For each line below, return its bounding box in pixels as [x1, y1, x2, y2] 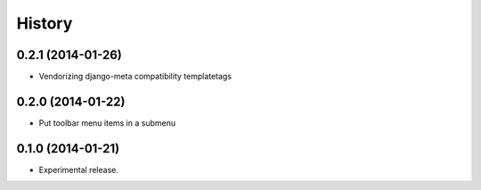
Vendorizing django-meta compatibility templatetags [38, 71, 232, 82]
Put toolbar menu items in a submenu [38, 117, 176, 128]
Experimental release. [38, 164, 119, 175]
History [16, 13, 73, 33]
